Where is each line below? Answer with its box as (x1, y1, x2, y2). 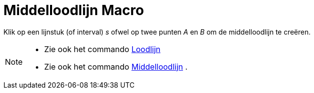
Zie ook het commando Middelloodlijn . (44, 61, 188, 72)
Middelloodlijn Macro (3, 2, 144, 19)
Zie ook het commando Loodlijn (44, 44, 161, 54)
